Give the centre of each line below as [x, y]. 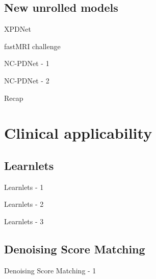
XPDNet [18, 29]
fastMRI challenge [32, 46]
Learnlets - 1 [24, 187]
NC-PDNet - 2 [27, 80]
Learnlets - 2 [24, 204]
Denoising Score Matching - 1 [50, 270]
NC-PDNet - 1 [27, 63]
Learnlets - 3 [24, 221]
